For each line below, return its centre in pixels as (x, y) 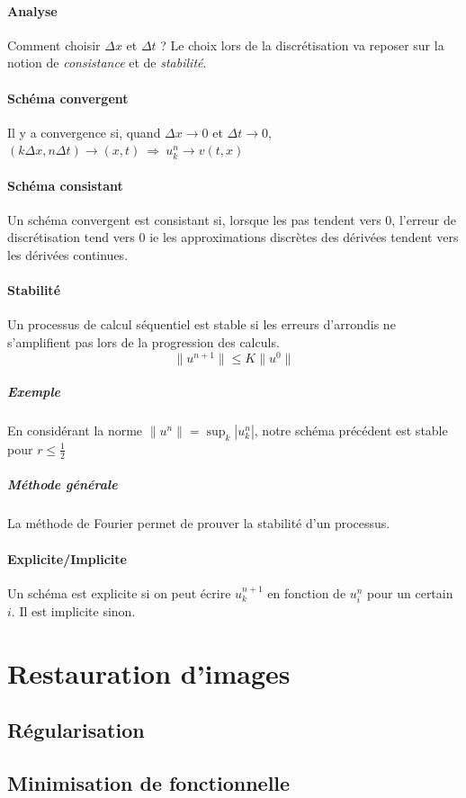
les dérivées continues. (68, 254)
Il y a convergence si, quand (84, 132)
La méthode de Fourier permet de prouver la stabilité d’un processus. (199, 523)
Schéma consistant (65, 185)
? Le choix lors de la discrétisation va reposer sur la (302, 45)
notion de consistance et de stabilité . (107, 63)
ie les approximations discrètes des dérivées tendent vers (304, 237)
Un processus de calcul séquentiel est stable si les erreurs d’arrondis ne (202, 324)
